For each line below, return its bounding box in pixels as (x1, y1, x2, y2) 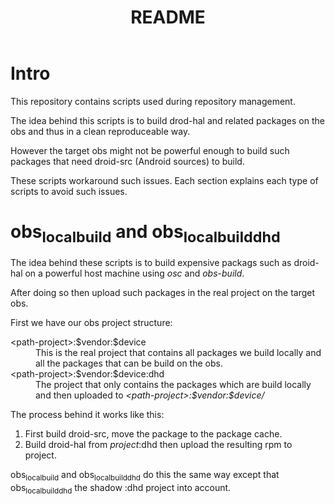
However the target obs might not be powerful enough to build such (10, 144, 290, 156)
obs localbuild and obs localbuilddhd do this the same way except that (10, 469, 280, 483)
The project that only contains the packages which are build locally (35, 379, 312, 391)
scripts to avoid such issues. (10, 185, 128, 197)
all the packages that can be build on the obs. (35, 357, 223, 370)
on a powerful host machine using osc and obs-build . (24, 267, 245, 280)
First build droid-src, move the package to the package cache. (24, 428, 283, 440)
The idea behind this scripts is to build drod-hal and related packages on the (10, 114, 325, 126)
